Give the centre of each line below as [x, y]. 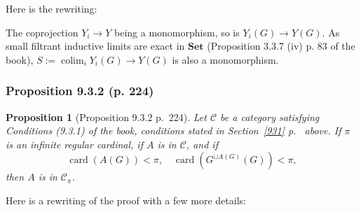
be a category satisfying [270, 116]
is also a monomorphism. [225, 59]
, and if [202, 144]
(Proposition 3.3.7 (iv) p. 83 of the [281, 46]
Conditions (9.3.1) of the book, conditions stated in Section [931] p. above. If [173, 130]
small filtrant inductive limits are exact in [95, 46]
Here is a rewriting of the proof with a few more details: [126, 200]
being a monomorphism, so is [177, 32]
